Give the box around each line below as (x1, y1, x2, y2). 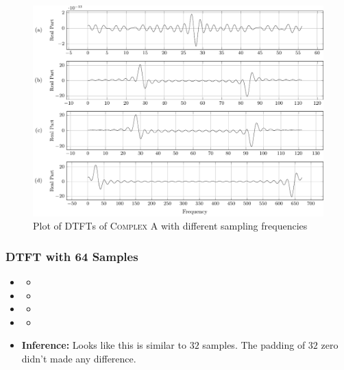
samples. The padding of (202, 338, 306, 352)
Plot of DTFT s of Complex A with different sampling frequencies (33, 219, 308, 233)
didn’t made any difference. (21, 351, 136, 366)
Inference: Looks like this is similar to (21, 338, 186, 352)
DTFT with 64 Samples (5, 247, 138, 264)
